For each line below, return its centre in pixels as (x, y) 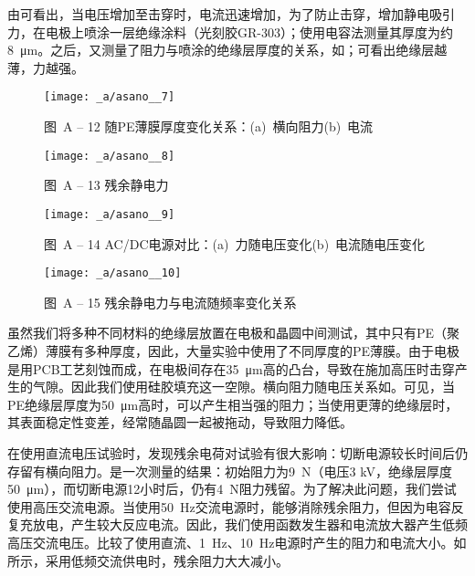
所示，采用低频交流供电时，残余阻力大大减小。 (148, 560)
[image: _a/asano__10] (113, 273)
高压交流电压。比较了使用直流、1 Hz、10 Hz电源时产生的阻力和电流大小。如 (237, 542)
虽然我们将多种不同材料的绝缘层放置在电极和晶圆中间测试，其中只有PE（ (227, 333)
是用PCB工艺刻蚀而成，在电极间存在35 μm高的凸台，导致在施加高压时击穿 (231, 368)
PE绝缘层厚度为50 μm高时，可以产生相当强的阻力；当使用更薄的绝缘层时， (233, 404)
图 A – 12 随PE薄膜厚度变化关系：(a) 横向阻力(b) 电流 (209, 126)
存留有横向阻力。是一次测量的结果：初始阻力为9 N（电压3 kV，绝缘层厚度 (230, 471)
